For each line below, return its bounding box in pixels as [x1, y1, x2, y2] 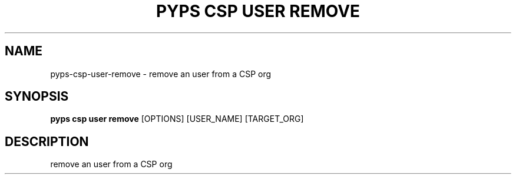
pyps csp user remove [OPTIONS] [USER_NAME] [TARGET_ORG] [50, 114, 304, 124]
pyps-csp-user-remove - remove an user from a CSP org [50, 68, 272, 79]
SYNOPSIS [5, 89, 69, 104]
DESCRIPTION [5, 134, 89, 149]
